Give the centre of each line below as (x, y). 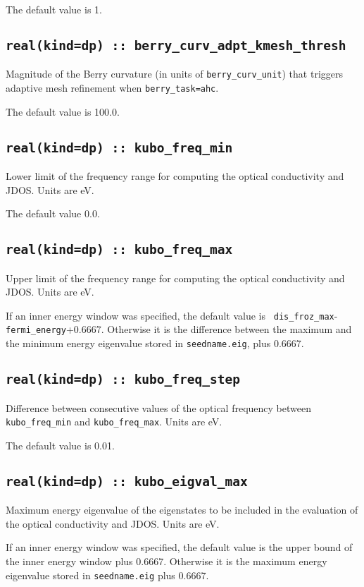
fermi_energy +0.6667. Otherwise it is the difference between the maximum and (179, 329)
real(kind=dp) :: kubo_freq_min (119, 147)
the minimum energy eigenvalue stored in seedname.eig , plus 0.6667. (155, 343)
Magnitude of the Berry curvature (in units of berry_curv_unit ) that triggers (175, 74)
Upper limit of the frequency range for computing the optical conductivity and (175, 278)
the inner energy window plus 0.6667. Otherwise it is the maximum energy (167, 561)
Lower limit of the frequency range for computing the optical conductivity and (175, 176)
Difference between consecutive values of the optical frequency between (158, 407)
